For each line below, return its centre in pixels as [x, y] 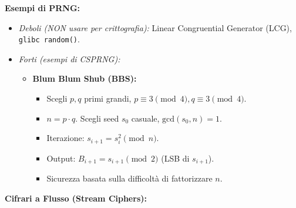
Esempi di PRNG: [43, 8]
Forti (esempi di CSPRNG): [69, 58]
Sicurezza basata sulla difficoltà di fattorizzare [129, 178]
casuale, [145, 118]
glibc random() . [49, 39]
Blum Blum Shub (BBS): [85, 78]
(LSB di [175, 158]
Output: [61, 158]
